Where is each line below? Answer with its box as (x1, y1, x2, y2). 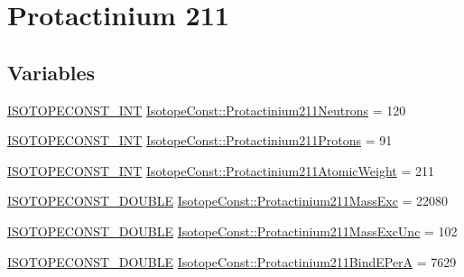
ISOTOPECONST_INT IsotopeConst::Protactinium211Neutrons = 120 (7, 100, 406, 119)
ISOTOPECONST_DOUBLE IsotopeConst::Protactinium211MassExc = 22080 (7, 191, 449, 210)
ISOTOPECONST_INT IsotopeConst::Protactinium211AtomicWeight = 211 (7, 161, 434, 180)
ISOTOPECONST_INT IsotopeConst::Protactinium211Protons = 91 (7, 131, 393, 150)
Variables (7, 58, 96, 86)
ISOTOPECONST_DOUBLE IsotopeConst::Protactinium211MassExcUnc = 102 (7, 221, 458, 240)
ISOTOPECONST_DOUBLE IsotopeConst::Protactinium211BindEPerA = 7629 (7, 252, 457, 271)
